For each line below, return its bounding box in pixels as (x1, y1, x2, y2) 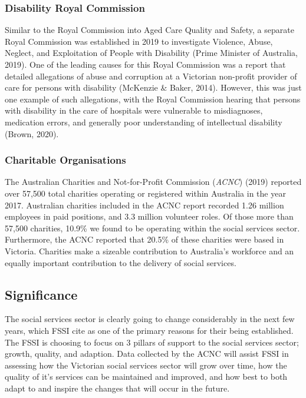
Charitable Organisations (5, 152, 126, 167)
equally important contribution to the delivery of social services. (5, 256, 236, 268)
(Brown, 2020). (5, 127, 59, 140)
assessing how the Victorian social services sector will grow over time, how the (5, 359, 287, 371)
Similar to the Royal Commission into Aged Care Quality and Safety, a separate (5, 24, 294, 36)
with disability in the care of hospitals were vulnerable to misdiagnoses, (5, 104, 263, 117)
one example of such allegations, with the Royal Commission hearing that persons (5, 92, 301, 105)
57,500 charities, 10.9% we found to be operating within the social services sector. (5, 221, 300, 234)
